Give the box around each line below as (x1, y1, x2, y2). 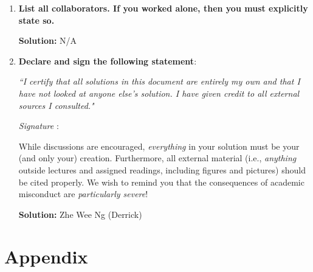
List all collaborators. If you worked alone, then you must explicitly (18, 2, 308, 14)
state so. (18, 13, 55, 26)
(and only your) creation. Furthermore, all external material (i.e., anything (18, 152, 297, 164)
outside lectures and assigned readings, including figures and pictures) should (18, 163, 306, 176)
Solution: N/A (18, 34, 77, 47)
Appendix (4, 243, 88, 268)
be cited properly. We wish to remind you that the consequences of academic (18, 175, 304, 188)
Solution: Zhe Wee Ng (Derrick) (18, 207, 142, 220)
